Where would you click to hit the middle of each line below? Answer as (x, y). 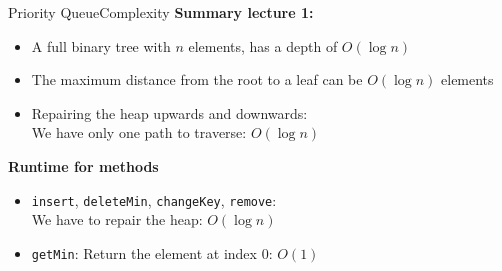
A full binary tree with (101, 45)
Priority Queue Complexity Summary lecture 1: (161, 12)
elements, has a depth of (263, 45)
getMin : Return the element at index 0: (152, 252)
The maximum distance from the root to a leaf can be (197, 79)
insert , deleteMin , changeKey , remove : (154, 199)
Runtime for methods (83, 165)
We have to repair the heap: (117, 219)
